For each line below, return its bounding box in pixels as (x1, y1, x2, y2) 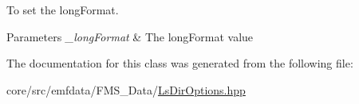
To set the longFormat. (6, 2, 119, 17)
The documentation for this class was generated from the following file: (6, 55, 353, 71)
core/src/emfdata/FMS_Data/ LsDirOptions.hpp (6, 81, 246, 98)
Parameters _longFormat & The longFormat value (6, 28, 254, 44)
